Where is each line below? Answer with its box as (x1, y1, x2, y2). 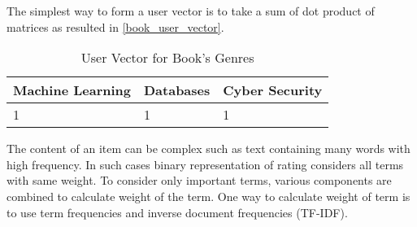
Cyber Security (223, 81, 323, 100)
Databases (143, 81, 211, 100)
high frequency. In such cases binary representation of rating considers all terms (7, 155, 404, 172)
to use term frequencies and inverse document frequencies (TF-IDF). (7, 203, 348, 220)
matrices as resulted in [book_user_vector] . (7, 18, 224, 35)
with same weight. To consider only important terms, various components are (7, 172, 392, 189)
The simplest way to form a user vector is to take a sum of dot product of (7, 2, 375, 19)
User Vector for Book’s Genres (80, 48, 254, 68)
